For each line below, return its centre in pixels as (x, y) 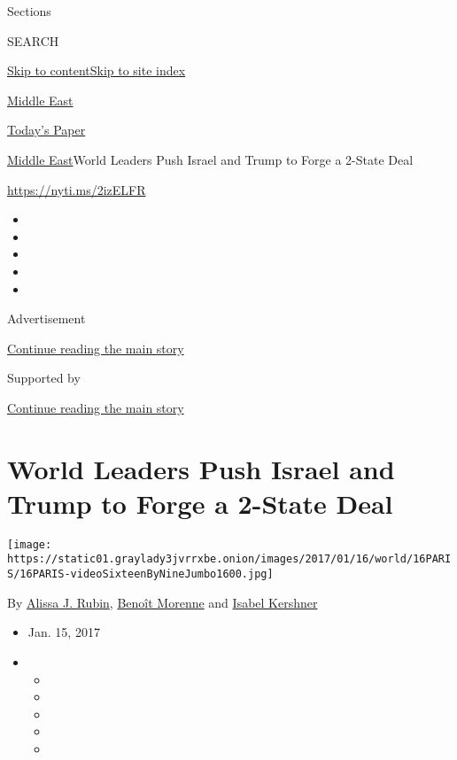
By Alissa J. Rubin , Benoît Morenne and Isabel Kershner (163, 602)
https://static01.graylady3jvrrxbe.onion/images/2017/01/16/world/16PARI (229, 559)
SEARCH (33, 40)
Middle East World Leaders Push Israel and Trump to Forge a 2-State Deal (210, 159)
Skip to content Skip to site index (97, 70)
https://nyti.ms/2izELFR (77, 189)
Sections (29, 11)
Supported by (44, 378)
